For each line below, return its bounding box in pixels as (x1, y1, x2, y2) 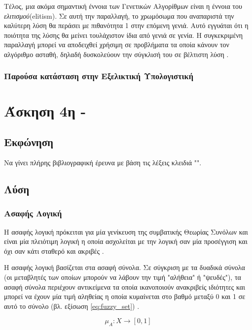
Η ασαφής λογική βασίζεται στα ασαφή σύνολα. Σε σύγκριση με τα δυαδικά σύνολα (4, 262, 245, 272)
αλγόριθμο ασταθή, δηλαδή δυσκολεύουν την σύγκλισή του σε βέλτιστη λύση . (4, 49, 229, 59)
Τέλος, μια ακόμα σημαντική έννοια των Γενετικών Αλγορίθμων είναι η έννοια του (4, 1, 242, 11)
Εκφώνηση (4, 134, 54, 150)
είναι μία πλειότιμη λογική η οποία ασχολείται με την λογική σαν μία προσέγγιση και (4, 236, 248, 246)
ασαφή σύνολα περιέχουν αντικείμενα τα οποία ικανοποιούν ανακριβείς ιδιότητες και (4, 281, 245, 292)
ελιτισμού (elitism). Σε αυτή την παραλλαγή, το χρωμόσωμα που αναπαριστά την (4, 10, 234, 21)
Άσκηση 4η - (4, 100, 86, 120)
